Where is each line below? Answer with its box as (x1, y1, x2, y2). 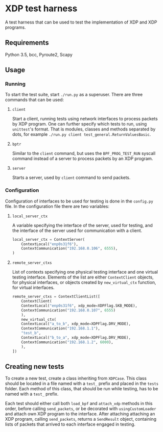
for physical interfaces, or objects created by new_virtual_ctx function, (12, 280, 156, 285)
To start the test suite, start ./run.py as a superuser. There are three (5, 92, 143, 98)
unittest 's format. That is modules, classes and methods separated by (12, 126, 156, 132)
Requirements (5, 39, 49, 47)
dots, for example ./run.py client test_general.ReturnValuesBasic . (12, 131, 151, 137)
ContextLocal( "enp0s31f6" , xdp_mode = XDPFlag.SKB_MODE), (21, 303, 138, 308)
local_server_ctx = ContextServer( (12, 237, 85, 242)
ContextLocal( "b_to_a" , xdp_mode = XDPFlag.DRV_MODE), (21, 335, 131, 340)
